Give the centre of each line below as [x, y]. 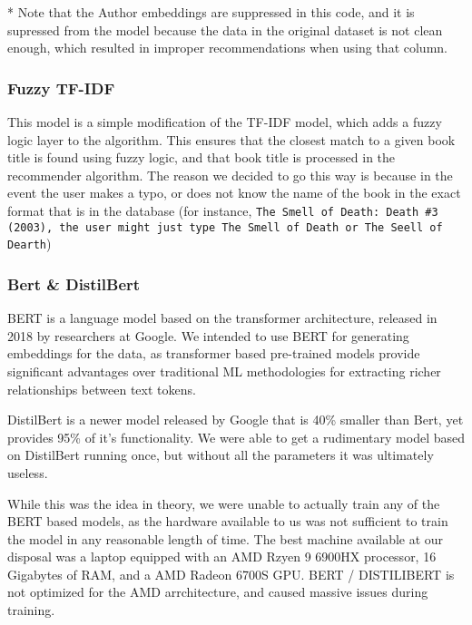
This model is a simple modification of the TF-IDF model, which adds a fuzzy [225, 122]
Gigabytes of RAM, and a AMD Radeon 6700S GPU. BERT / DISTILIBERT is [231, 574]
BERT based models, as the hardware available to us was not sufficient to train [228, 521]
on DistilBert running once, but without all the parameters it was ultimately [221, 455]
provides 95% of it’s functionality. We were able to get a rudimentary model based [236, 437]
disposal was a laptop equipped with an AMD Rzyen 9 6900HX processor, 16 [222, 557]
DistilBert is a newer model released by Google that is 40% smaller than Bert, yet [236, 420]
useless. [28, 472]
